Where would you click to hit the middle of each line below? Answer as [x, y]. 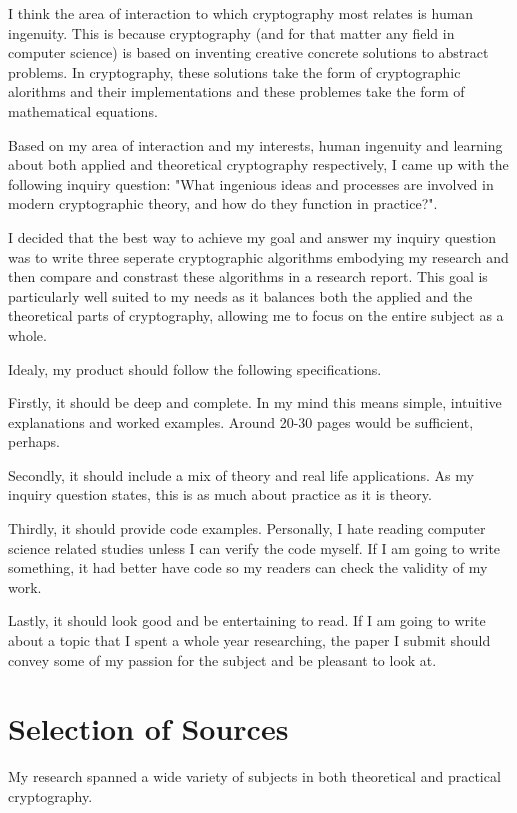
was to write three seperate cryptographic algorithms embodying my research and [258, 256]
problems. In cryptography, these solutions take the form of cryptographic [234, 71]
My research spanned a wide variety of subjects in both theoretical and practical [254, 776]
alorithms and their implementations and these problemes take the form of [236, 91]
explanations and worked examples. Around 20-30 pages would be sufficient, [241, 421]
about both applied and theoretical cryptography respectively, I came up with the [258, 164]
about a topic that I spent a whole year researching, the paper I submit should [249, 640]
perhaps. [34, 441]
